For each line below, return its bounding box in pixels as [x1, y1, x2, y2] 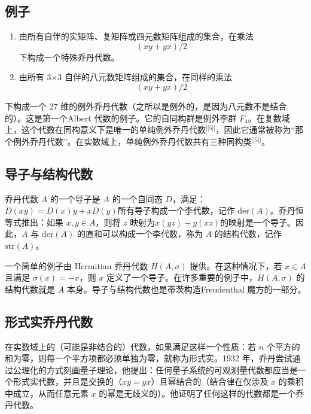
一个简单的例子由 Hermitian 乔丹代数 [5, 259, 148, 272]
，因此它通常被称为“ [215, 123, 295, 136]
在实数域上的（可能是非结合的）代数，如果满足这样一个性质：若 [5, 340, 256, 352]
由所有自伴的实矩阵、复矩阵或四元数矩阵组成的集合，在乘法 [19, 30, 254, 42]
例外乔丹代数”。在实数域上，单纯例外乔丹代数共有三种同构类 [13, 135, 252, 147]
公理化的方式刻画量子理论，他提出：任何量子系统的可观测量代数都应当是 [13, 363, 298, 376]
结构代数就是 [5, 282, 55, 295]
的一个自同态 [112, 192, 163, 205]
